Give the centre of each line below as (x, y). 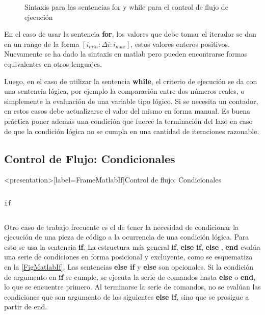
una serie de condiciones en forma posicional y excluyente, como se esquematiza (128, 257)
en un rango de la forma (42, 44)
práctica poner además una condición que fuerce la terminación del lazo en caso (128, 121)
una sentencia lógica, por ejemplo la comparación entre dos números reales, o (124, 91)
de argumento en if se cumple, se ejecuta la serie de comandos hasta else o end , (130, 277)
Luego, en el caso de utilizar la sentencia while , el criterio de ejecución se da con (131, 81)
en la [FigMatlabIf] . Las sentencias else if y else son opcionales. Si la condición (129, 266)
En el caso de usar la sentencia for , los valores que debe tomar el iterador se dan (130, 34)
